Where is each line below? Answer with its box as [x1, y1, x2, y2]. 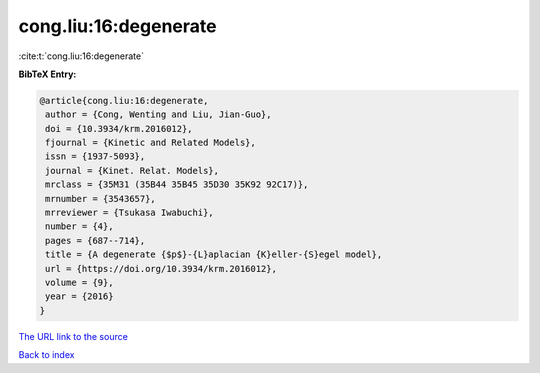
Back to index [18, 349, 75, 361]
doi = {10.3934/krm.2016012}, [45, 123, 194, 134]
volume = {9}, [45, 277, 114, 288]
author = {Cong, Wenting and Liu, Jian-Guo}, [45, 109, 272, 120]
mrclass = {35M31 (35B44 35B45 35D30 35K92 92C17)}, [45, 179, 309, 190]
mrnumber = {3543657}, [45, 193, 157, 204]
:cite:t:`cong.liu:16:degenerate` [18, 50, 145, 62]
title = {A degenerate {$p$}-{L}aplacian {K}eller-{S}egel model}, [45, 249, 383, 260]
